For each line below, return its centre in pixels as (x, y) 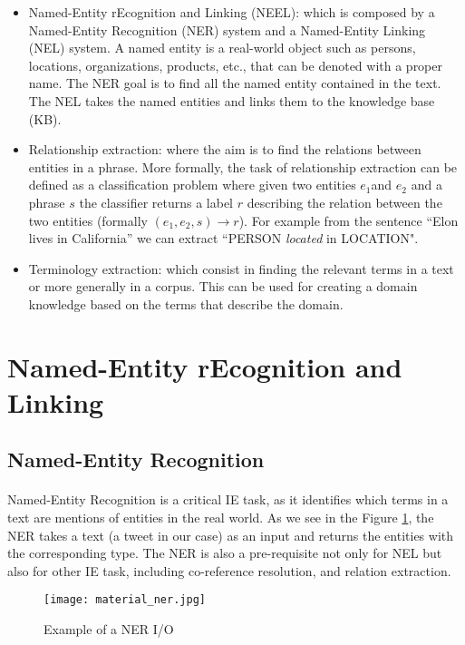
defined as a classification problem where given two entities (192, 185)
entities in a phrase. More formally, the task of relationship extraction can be (243, 166)
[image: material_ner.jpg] (125, 600)
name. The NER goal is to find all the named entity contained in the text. (235, 83)
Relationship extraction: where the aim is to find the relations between (225, 149)
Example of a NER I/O (109, 629)
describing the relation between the (344, 202)
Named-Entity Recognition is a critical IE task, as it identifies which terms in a (228, 499)
